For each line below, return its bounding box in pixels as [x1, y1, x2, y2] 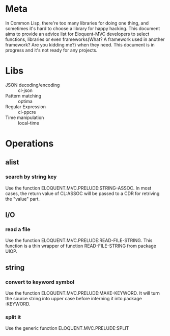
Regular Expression [5, 103, 46, 110]
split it [5, 314, 21, 321]
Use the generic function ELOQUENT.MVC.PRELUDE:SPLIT [5, 325, 129, 331]
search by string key [5, 173, 57, 180]
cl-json [18, 87, 33, 93]
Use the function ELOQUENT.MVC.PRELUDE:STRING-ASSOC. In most [5, 185, 152, 191]
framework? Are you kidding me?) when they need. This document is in [5, 41, 155, 47]
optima [18, 98, 33, 104]
